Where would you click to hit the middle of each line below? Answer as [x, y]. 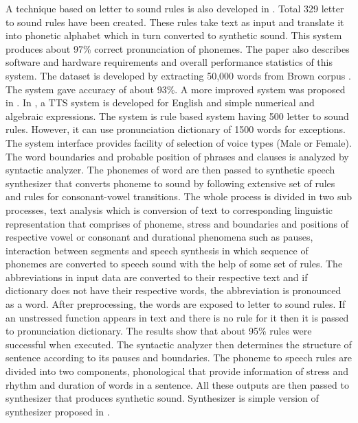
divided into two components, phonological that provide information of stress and [177, 371]
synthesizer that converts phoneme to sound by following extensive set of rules [170, 183]
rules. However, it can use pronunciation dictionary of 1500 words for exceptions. [176, 129]
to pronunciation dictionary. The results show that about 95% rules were [159, 331]
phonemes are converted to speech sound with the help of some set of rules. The [174, 264]
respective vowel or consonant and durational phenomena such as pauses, [159, 237]
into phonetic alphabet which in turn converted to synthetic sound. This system [174, 35]
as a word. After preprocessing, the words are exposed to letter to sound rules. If [176, 304]
